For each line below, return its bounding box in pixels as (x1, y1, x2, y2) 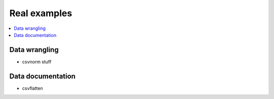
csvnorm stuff (22, 59, 52, 65)
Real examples (9, 8, 73, 19)
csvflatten (22, 85, 43, 91)
